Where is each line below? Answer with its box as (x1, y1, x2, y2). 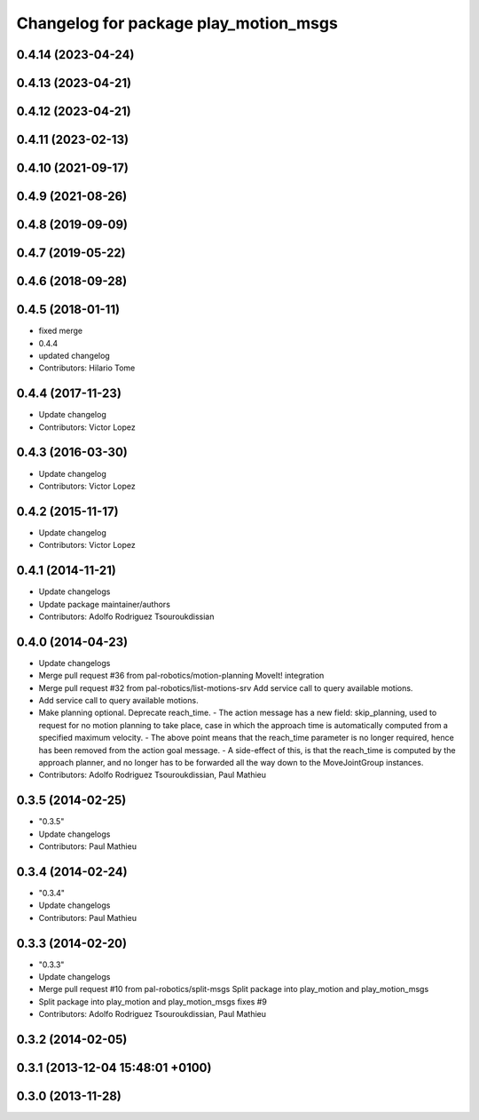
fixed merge (38, 325, 83, 337)
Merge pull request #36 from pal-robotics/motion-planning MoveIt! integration (38, 671, 325, 681)
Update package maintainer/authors (38, 599, 170, 609)
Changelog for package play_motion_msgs (16, 13, 339, 33)
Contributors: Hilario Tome (38, 362, 136, 373)
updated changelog (38, 350, 110, 361)
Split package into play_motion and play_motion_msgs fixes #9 (38, 996, 268, 1007)
